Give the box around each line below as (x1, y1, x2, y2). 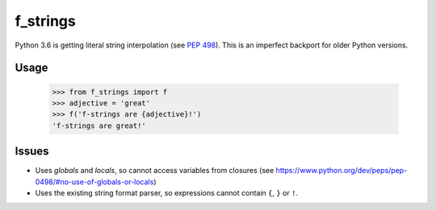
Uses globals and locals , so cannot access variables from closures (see (35, 166, 275, 175)
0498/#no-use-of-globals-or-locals (35, 177, 154, 187)
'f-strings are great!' (52, 121, 147, 130)
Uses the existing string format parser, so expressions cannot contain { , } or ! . (35, 188, 299, 197)
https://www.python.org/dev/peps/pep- (275, 166, 408, 175)
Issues (15, 145, 49, 159)
